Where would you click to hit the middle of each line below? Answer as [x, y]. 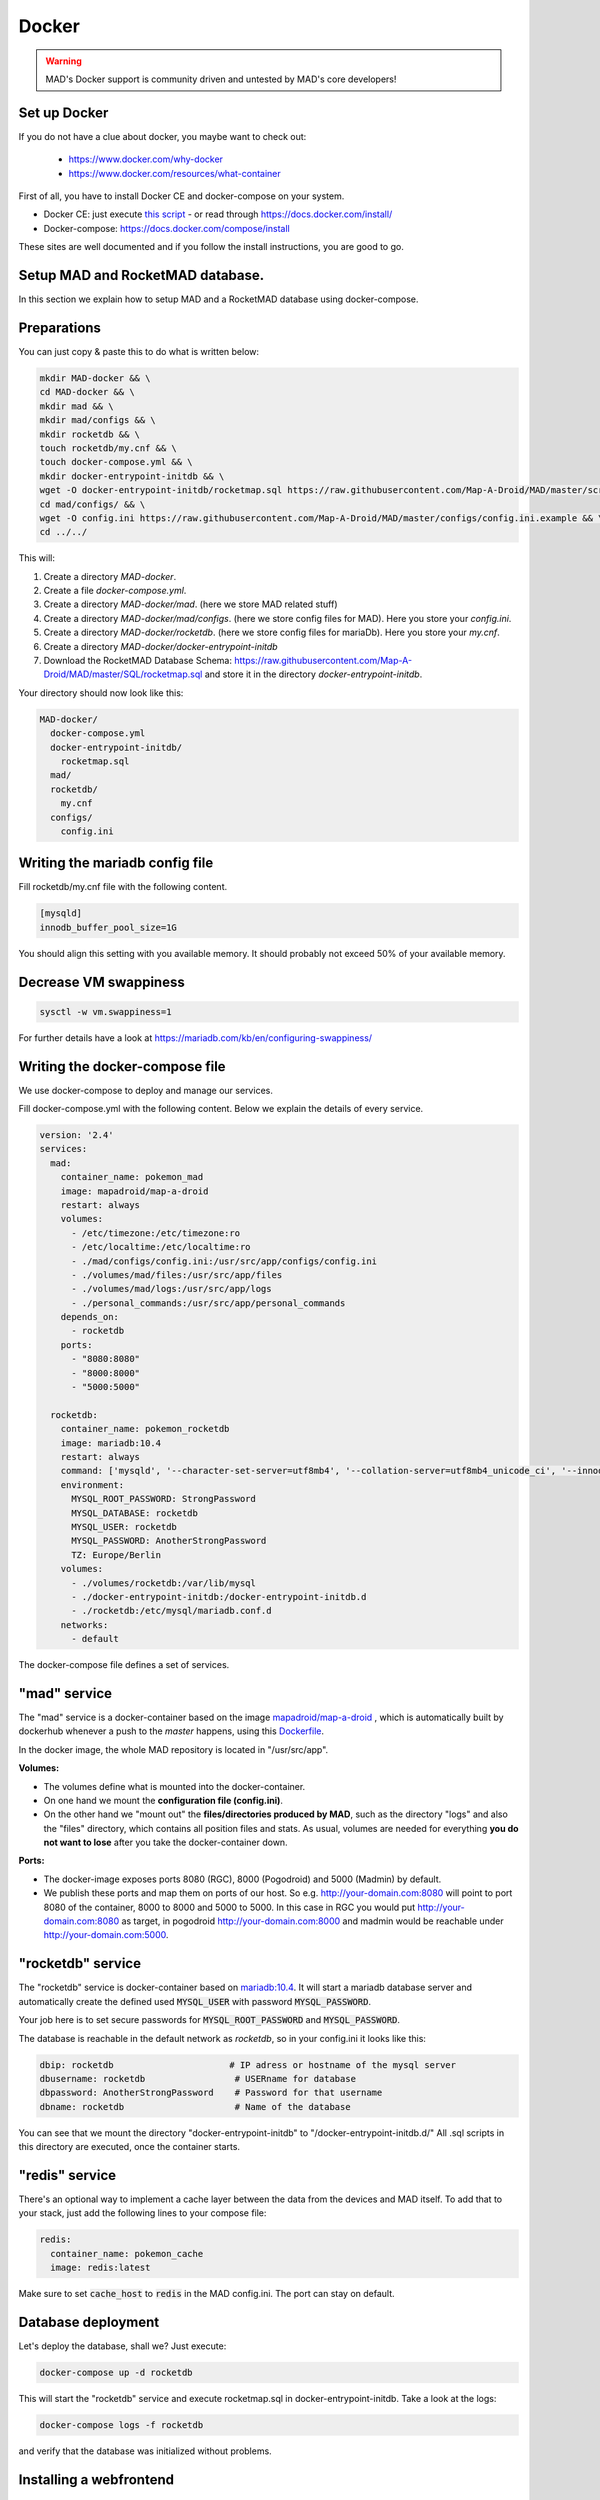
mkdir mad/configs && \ [98, 420]
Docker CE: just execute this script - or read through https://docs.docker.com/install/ [218, 214]
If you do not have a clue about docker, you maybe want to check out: [162, 136]
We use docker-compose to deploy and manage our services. [146, 1090]
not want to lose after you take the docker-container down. [166, 1842]
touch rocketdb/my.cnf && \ [108, 448]
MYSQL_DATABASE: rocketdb [135, 1513]
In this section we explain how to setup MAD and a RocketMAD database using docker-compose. [218, 299]
